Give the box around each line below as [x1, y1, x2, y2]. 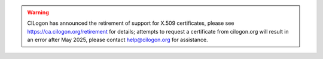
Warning [27, 9, 49, 16]
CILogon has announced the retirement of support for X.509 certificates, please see [27, 19, 234, 27]
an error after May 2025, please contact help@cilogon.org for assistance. [27, 36, 209, 44]
